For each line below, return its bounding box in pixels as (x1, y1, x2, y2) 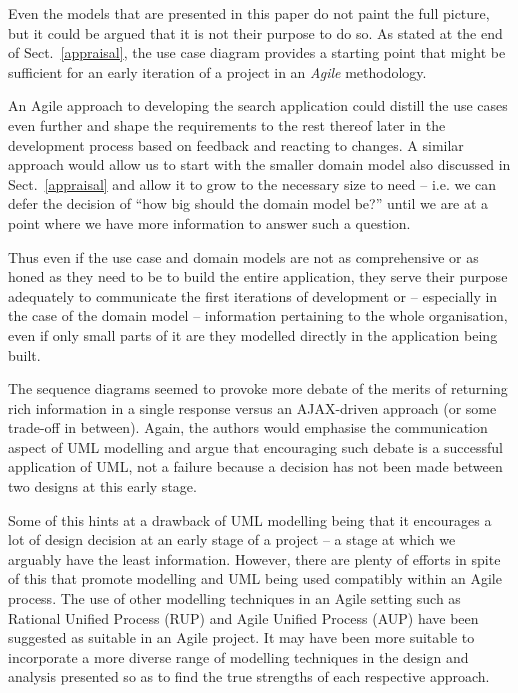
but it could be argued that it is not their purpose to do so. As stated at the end (8, 22, 503, 43)
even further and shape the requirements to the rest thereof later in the (8, 114, 446, 135)
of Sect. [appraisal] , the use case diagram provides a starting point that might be (8, 42, 506, 63)
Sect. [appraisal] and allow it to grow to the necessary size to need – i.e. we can (8, 173, 497, 194)
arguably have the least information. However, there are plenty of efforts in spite (8, 548, 501, 569)
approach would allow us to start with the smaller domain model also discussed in (8, 154, 511, 175)
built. (8, 344, 41, 365)
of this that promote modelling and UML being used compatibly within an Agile (8, 568, 502, 589)
